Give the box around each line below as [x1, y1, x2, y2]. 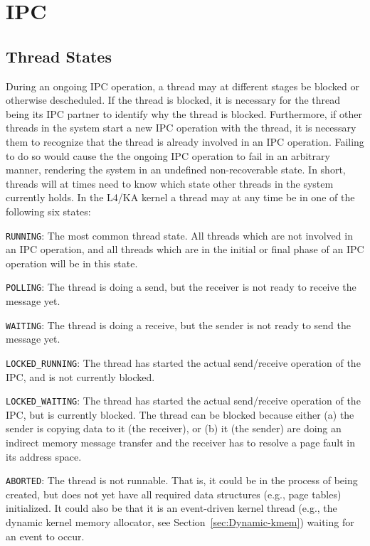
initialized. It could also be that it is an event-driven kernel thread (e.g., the [6, 500, 337, 515]
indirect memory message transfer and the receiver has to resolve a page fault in [6, 434, 355, 449]
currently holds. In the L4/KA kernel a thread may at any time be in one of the [6, 190, 355, 205]
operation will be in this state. [6, 255, 138, 270]
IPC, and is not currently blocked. [6, 369, 155, 384]
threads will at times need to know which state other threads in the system [6, 176, 334, 191]
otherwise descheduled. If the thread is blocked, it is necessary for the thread [6, 92, 341, 107]
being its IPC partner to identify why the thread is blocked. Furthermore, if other [6, 106, 362, 121]
